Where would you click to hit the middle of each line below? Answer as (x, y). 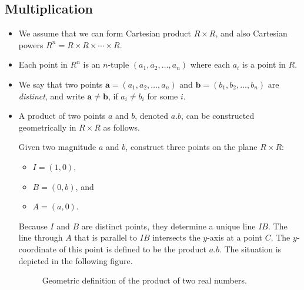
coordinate (38, 249)
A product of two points (62, 116)
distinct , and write (51, 96)
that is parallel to (106, 237)
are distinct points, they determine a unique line (168, 226)
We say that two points (61, 84)
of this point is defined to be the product (133, 249)
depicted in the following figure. (76, 260)
